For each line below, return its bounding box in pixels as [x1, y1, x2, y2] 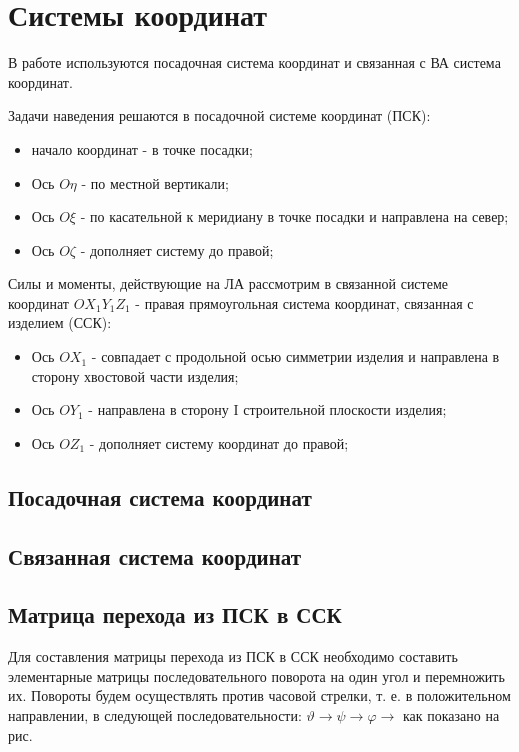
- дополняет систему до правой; [80, 239, 274, 260]
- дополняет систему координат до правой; [89, 432, 349, 453]
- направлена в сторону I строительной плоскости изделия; [88, 399, 447, 420]
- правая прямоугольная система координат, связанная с [135, 292, 474, 313]
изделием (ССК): [8, 312, 112, 333]
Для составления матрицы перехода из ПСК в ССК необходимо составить [8, 646, 458, 667]
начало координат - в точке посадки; [31, 138, 253, 159]
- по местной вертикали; [81, 172, 229, 193]
